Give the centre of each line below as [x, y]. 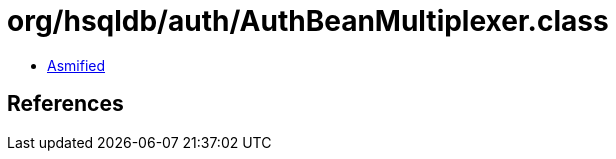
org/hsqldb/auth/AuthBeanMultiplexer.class [308, 21]
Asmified [76, 65]
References [65, 104]
